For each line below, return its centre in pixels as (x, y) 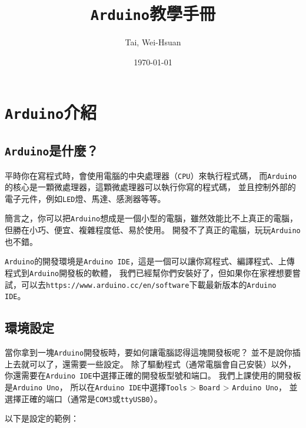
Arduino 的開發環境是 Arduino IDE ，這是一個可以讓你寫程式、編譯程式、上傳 (150, 261)
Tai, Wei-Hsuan (153, 42)
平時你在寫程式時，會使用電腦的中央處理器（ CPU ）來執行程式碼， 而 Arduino (151, 175)
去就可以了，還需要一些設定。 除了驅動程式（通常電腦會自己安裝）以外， (154, 364)
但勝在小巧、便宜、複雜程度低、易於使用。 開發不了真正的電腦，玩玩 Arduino (153, 230)
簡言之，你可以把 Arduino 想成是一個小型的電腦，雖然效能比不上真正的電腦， (152, 218)
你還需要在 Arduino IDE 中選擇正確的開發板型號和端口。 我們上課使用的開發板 (153, 375)
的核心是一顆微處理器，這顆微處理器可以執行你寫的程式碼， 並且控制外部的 (150, 187)
